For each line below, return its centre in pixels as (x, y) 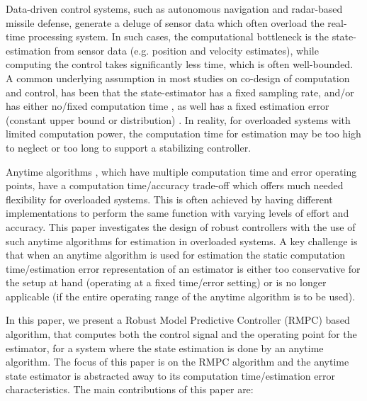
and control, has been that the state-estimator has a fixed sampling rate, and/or (180, 92)
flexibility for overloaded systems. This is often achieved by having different (169, 199)
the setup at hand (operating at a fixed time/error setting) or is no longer (166, 282)
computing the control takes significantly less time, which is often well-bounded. (180, 64)
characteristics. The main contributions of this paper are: (130, 389)
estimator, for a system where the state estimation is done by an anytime (165, 348)
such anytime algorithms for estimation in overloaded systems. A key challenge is (182, 241)
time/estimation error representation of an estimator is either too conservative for (183, 268)
